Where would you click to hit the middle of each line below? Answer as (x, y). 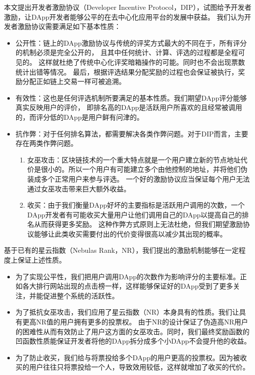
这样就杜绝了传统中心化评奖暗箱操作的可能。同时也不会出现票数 (142, 62)
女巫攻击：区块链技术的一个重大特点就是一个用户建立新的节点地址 (134, 159)
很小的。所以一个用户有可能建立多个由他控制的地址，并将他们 (141, 169)
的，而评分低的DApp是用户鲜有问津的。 (80, 117)
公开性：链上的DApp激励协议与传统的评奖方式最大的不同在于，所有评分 (131, 42)
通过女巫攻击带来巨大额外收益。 (79, 188)
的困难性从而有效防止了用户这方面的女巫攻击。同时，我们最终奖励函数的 (132, 331)
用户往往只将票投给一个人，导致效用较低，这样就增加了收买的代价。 (139, 367)
